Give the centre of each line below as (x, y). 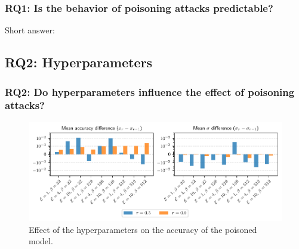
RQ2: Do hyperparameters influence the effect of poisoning (150, 91)
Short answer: (30, 30)
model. (41, 241)
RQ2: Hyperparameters (79, 62)
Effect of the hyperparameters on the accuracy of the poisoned (143, 229)
